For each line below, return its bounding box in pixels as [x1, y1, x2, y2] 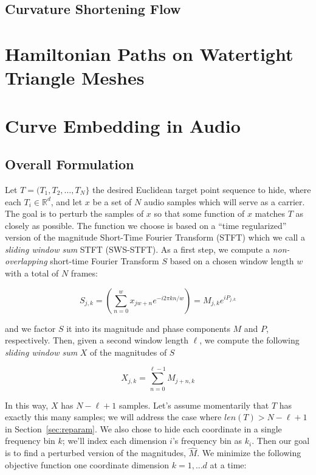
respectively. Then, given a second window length [5, 334, 188, 347]
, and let [50, 195, 83, 208]
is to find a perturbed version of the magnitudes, [5, 446, 186, 459]
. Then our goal [252, 434, 310, 447]
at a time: [210, 458, 247, 471]
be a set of [92, 195, 132, 208]
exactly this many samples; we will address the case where [5, 410, 222, 423]
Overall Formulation [5, 155, 134, 174]
